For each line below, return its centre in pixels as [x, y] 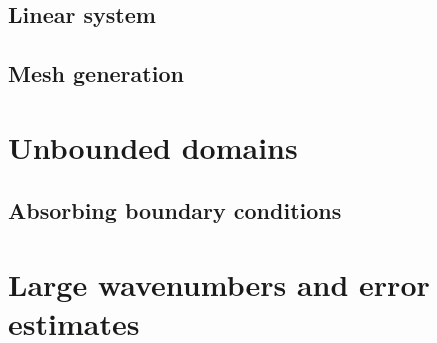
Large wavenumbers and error [219, 283]
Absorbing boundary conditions [175, 210]
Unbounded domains [153, 146]
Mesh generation [96, 73]
